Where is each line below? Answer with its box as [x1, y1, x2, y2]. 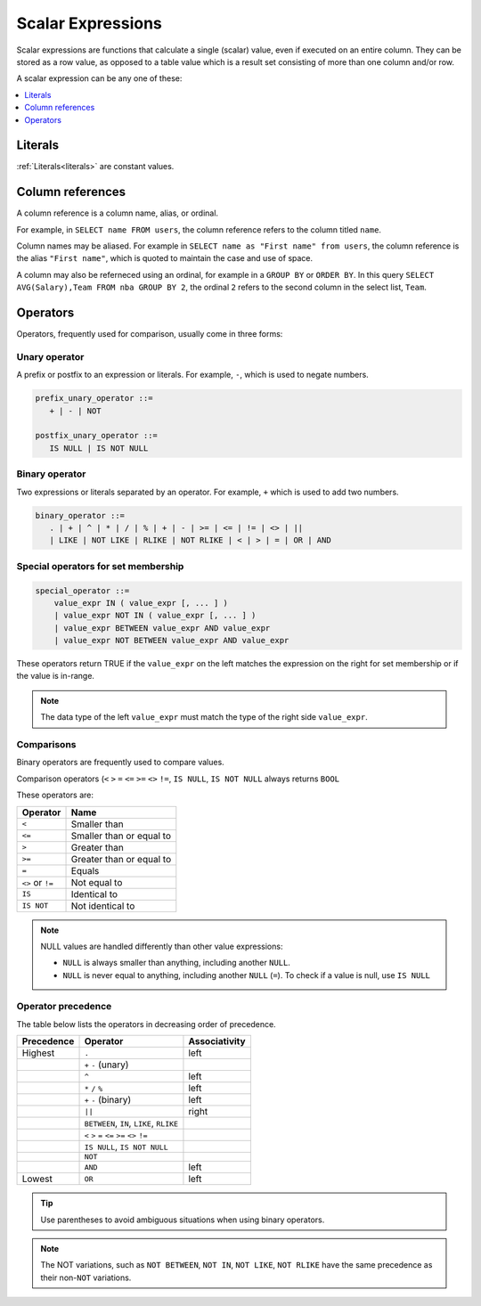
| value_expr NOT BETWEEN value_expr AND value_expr [53, 635, 289, 646]
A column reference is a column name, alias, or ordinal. [16, 208, 218, 218]
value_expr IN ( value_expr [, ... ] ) [53, 598, 229, 608]
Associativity [188, 1035, 246, 1048]
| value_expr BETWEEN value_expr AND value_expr [53, 623, 271, 633]
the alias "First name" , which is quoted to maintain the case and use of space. [16, 253, 314, 264]
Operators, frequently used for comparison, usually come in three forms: [16, 329, 283, 339]
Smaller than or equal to [70, 829, 171, 842]
